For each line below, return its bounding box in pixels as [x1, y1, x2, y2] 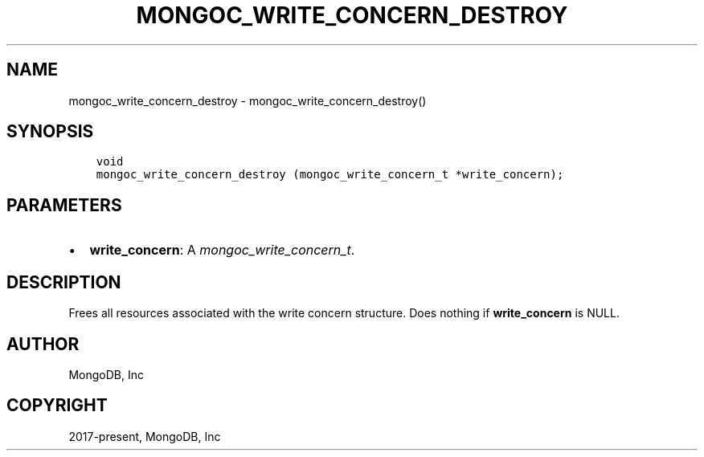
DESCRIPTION [6, 271, 121, 292]
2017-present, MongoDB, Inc [68, 429, 221, 443]
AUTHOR [6, 333, 80, 354]
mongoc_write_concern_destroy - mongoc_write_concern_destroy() [68, 93, 427, 108]
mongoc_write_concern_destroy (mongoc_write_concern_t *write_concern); [96, 168, 564, 182]
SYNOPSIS [6, 121, 94, 142]
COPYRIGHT [6, 395, 108, 416]
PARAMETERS [6, 194, 122, 215]
